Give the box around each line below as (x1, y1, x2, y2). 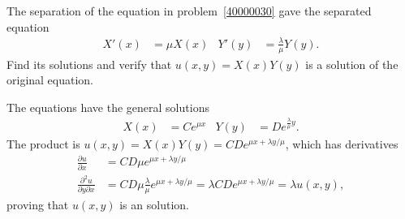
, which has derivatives (285, 135, 399, 152)
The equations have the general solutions (6, 98, 209, 115)
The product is (6, 135, 80, 152)
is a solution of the (305, 55, 399, 72)
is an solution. (119, 195, 189, 213)
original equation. (6, 71, 94, 88)
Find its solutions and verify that (6, 55, 172, 72)
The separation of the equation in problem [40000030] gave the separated (6, 2, 372, 19)
